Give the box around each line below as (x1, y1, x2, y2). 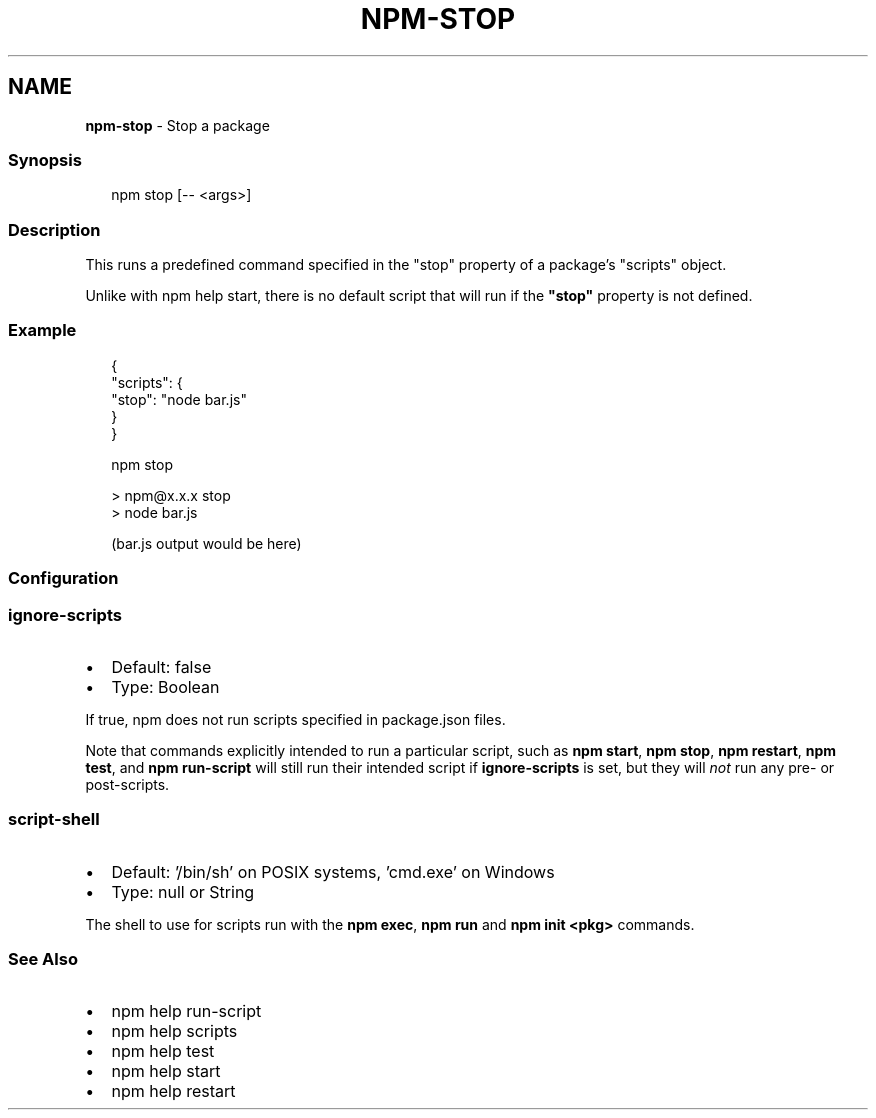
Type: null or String (111, 881, 255, 902)
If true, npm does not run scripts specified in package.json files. (85, 710, 506, 728)
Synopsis (8, 149, 82, 170)
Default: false (111, 656, 212, 677)
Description (8, 219, 101, 240)
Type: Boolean (111, 676, 220, 697)
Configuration (8, 568, 119, 589)
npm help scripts (111, 1021, 238, 1042)
